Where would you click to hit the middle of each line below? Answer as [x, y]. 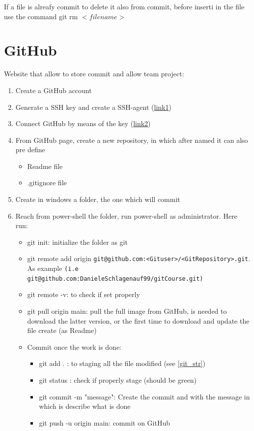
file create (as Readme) [62, 330]
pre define [30, 149]
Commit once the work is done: [74, 347]
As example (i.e [53, 268]
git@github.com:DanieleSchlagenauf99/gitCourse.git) [115, 279]
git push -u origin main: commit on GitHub [105, 422]
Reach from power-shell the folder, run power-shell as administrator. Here [126, 215]
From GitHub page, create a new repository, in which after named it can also [132, 140]
